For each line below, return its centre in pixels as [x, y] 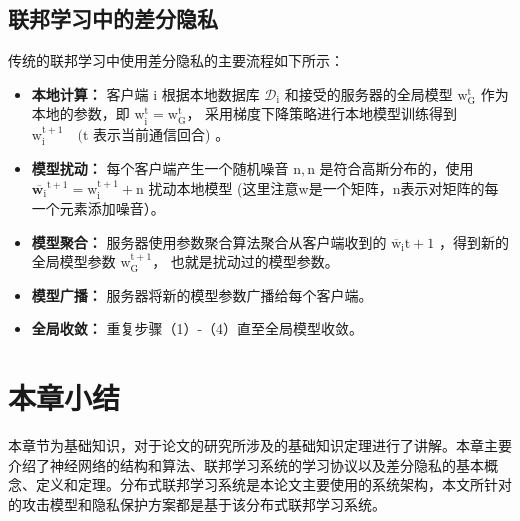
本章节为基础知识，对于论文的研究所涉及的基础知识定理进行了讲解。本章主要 [260, 445]
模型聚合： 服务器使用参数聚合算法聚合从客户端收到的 [209, 241]
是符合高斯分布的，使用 [396, 167]
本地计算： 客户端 [90, 93]
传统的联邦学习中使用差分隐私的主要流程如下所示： [176, 60]
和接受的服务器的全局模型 [368, 93]
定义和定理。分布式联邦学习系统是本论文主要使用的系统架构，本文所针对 [273, 484]
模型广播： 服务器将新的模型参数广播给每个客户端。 [202, 294]
